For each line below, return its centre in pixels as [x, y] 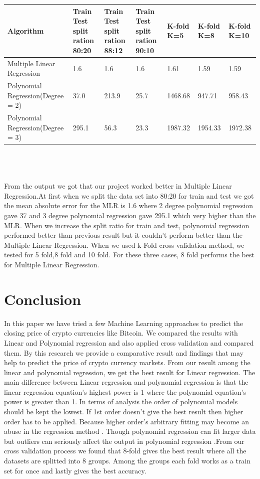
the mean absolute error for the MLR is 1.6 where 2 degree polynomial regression [128, 205]
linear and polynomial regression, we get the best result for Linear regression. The [130, 372]
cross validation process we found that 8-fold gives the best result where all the [125, 451]
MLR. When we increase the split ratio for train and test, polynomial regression [127, 225]
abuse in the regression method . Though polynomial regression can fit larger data [130, 431]
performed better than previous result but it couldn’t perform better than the [123, 235]
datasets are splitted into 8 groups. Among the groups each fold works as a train [127, 461]
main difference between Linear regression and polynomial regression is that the [126, 382]
